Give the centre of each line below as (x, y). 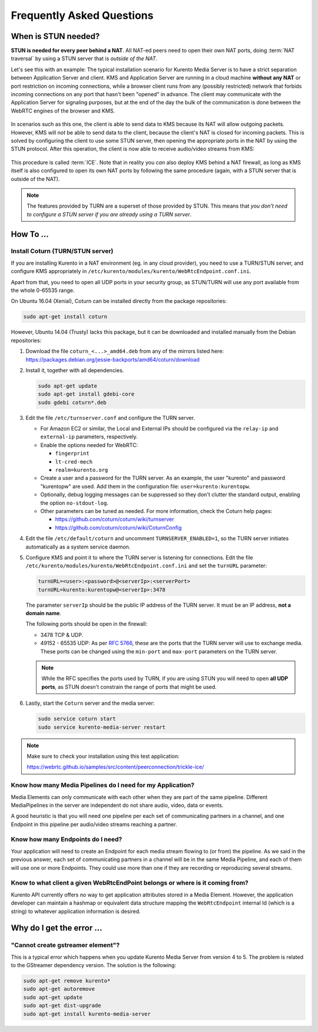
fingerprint (72, 453)
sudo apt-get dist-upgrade (62, 1006)
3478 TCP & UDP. (62, 635)
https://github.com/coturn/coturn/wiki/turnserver (115, 520)
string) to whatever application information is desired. (76, 911)
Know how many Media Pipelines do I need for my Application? (102, 785)
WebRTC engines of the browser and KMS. (63, 111)
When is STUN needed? (55, 36)
